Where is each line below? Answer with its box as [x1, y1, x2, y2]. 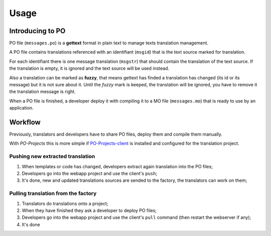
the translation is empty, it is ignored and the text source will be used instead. [9, 65, 170, 71]
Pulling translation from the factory [9, 190, 97, 197]
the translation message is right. [9, 88, 76, 95]
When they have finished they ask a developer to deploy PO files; [22, 207, 157, 213]
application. [9, 105, 34, 111]
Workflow [9, 118, 41, 127]
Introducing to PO [9, 27, 66, 35]
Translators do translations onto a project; [22, 200, 108, 206]
